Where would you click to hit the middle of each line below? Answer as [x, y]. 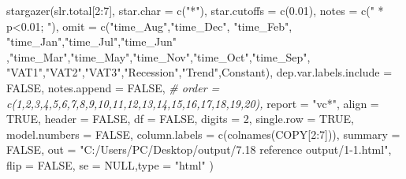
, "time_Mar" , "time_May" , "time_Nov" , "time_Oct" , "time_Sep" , [158, 56]
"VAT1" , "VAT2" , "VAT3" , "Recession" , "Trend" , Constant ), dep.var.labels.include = [199, 72]
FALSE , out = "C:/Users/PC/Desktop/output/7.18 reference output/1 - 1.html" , [199, 149]
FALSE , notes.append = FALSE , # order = [113, 87]
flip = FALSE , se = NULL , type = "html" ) [110, 164]
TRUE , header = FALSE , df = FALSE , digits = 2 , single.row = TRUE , [180, 119]
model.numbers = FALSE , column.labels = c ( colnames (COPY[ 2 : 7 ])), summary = [203, 134]
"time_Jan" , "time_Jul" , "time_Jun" [91, 41]
